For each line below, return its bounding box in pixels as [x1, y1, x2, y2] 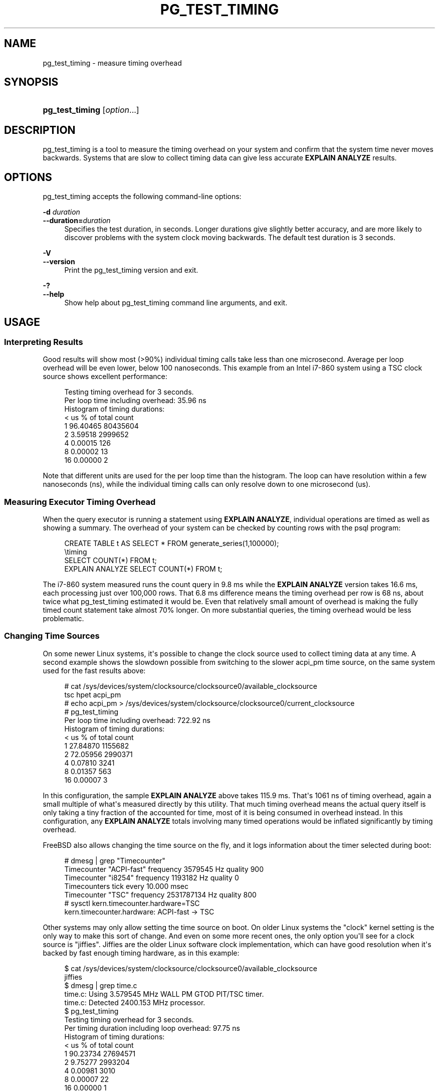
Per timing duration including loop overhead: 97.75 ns [64, 1023, 240, 1032]
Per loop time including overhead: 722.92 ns [64, 715, 210, 724]
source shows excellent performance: [43, 372, 167, 381]
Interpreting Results [4, 336, 83, 347]
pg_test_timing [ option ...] [43, 105, 139, 115]
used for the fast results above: [43, 666, 146, 675]
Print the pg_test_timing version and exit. [64, 266, 198, 275]
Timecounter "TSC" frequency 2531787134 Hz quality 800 [64, 890, 257, 899]
